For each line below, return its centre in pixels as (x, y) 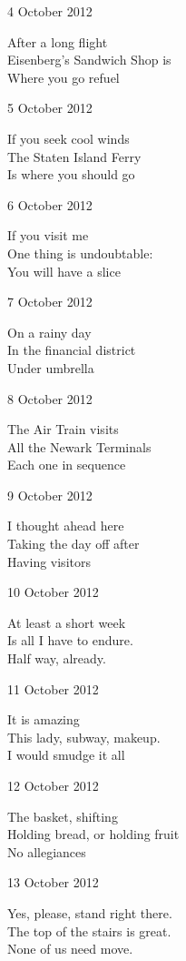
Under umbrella (51, 367)
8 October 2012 (50, 398)
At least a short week (67, 622)
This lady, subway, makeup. (84, 737)
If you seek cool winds (69, 138)
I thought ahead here (66, 526)
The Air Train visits (63, 429)
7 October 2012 (50, 302)
